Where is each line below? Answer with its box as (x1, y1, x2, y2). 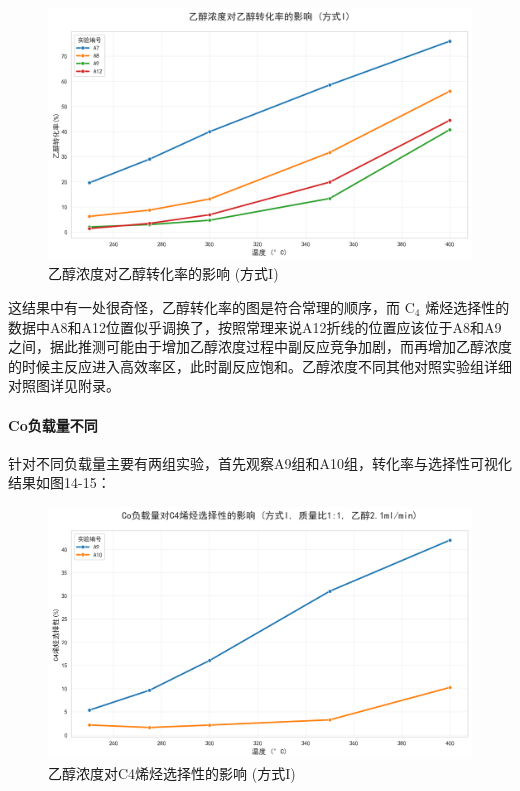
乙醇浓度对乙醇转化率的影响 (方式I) (48, 263, 279, 284)
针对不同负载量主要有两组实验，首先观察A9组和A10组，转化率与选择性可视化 (8, 452, 512, 473)
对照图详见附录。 (8, 375, 120, 396)
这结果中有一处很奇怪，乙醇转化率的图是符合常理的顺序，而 (8, 296, 400, 317)
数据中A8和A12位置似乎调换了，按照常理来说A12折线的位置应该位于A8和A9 (8, 316, 502, 337)
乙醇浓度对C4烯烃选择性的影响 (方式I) (48, 762, 296, 783)
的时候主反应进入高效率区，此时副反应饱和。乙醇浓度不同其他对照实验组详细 (8, 355, 512, 376)
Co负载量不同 (8, 414, 98, 435)
